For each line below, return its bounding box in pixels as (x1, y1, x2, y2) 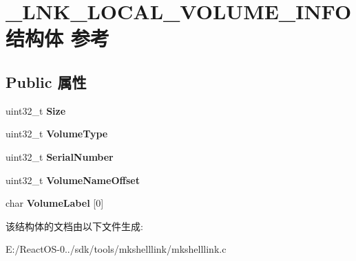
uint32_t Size (6, 103, 66, 117)
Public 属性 (6, 71, 87, 92)
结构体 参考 (6, 24, 109, 52)
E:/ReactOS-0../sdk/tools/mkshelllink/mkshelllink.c (6, 242, 227, 256)
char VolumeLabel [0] (6, 196, 104, 210)
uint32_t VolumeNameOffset (6, 172, 140, 187)
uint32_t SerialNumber (6, 149, 114, 163)
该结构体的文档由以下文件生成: (6, 218, 143, 233)
